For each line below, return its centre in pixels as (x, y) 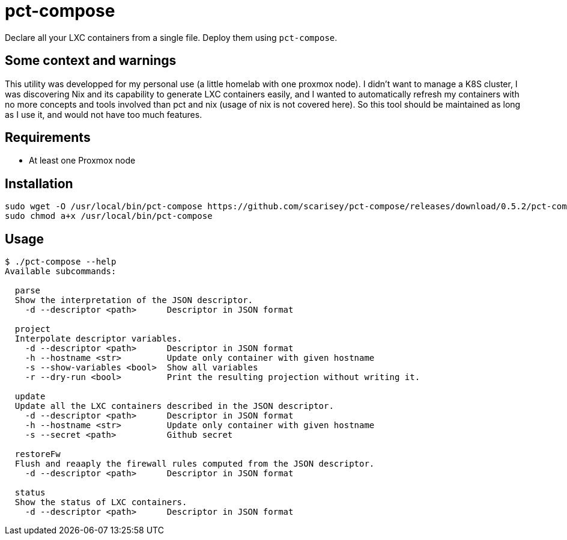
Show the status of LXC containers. (101, 502)
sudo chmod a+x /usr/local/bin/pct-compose (109, 216)
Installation (39, 183)
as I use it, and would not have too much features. (104, 114)
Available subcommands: (61, 272)
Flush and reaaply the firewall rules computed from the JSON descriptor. (195, 464)
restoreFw (38, 454)
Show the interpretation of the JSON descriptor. (134, 300)
